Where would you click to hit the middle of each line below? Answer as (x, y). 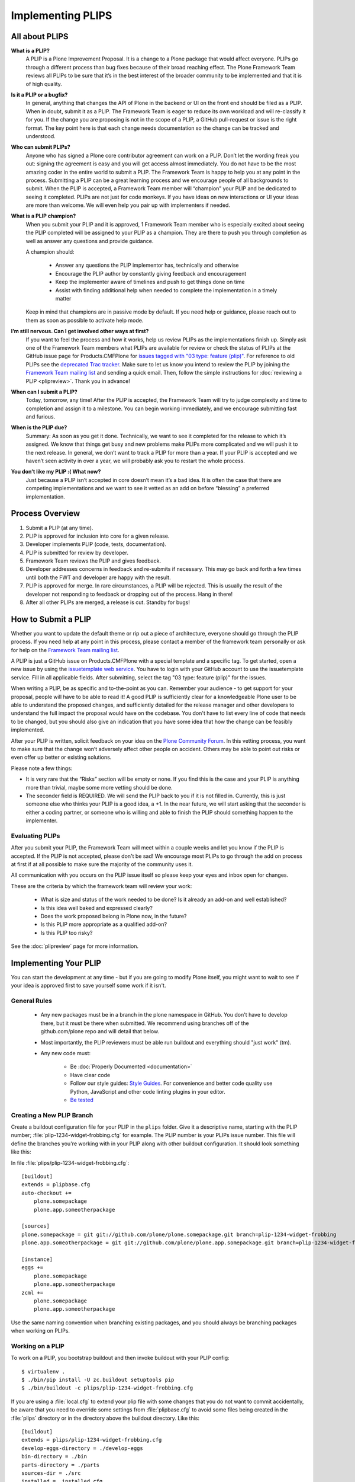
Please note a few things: (42, 768)
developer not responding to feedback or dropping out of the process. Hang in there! (129, 594)
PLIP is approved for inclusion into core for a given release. (98, 536)
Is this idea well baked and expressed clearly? (97, 908)
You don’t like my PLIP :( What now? (56, 472)
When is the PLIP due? (39, 427)
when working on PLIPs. (41, 1331)
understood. (41, 136)
